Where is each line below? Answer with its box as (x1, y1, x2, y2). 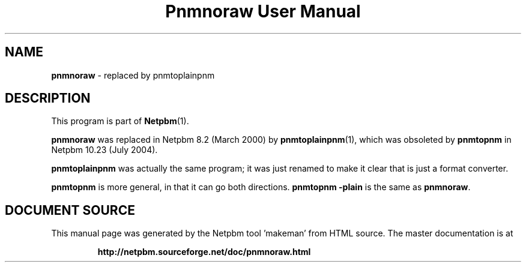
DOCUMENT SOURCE (5, 202, 135, 218)
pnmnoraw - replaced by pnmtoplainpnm (51, 70, 215, 80)
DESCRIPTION (5, 91, 91, 106)
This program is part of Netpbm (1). (51, 116, 189, 127)
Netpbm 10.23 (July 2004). (51, 145, 158, 155)
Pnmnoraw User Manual (165, 1, 361, 22)
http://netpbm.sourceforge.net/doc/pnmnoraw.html (97, 247, 311, 257)
